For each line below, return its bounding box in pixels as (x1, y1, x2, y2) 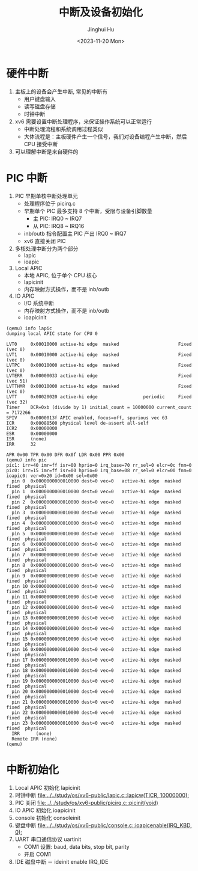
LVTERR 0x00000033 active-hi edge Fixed (6, 372, 192, 379)
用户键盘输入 (23, 95, 56, 102)
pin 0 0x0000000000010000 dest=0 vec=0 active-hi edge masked (11, 478, 181, 484)
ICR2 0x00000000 (6, 425, 58, 431)
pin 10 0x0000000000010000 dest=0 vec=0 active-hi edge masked (11, 583, 181, 589)
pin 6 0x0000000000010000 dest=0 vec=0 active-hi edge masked (11, 541, 181, 547)
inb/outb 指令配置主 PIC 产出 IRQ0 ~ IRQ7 (23, 230, 127, 237)
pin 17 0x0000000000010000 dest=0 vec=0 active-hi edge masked (11, 657, 181, 663)
